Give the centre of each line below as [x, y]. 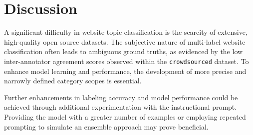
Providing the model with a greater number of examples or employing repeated [125, 116]
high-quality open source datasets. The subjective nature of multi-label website [125, 41]
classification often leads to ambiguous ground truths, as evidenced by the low [124, 51]
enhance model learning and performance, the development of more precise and [125, 71]
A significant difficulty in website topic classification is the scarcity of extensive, [126, 32]
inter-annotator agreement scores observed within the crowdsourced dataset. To [126, 61]
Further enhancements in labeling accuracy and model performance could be [121, 97]
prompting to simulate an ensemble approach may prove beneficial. [106, 126]
